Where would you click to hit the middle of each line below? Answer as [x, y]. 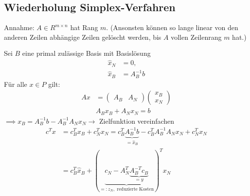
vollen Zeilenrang [196, 37]
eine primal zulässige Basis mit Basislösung [86, 53]
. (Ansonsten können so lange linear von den [172, 27]
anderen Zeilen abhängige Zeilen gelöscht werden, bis [83, 37]
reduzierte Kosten [135, 189]
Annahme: [19, 27]
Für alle [16, 84]
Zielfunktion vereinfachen [137, 121]
